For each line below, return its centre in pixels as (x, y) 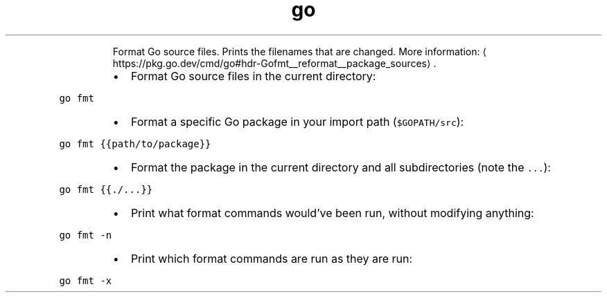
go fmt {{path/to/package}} (135, 143)
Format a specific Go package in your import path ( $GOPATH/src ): (297, 121)
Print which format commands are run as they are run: (272, 258)
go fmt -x (86, 280)
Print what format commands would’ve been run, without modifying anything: (332, 213)
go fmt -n (86, 235)
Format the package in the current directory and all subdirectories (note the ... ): (341, 167)
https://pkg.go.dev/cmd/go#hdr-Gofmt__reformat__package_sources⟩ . (274, 63)
